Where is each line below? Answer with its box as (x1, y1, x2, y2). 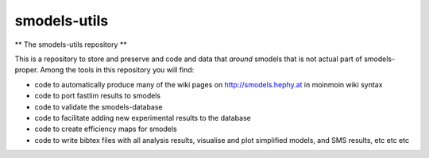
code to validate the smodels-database (34, 102, 163, 111)
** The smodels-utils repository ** (14, 40, 127, 49)
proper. (14, 65, 39, 75)
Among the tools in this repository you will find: (40, 65, 195, 75)
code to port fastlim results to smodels (34, 91, 161, 101)
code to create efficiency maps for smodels (34, 124, 178, 134)
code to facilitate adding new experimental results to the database (34, 113, 252, 122)
